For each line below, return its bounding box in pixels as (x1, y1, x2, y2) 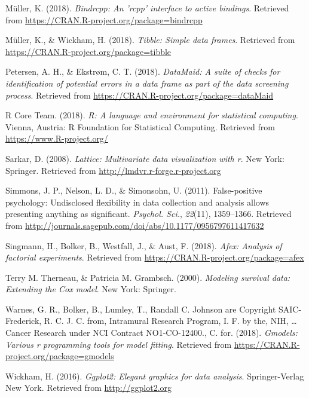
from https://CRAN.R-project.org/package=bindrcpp (5, 13, 203, 26)
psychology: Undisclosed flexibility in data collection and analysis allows (5, 195, 270, 208)
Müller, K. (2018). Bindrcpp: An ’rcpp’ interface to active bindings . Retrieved (5, 2, 289, 14)
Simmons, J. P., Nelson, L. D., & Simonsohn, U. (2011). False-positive (5, 184, 262, 197)
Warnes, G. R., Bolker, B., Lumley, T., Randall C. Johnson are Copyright (5, 302, 276, 315)
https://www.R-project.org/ (5, 132, 108, 145)
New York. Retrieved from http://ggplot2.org (5, 381, 172, 394)
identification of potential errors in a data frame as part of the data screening (5, 76, 289, 89)
